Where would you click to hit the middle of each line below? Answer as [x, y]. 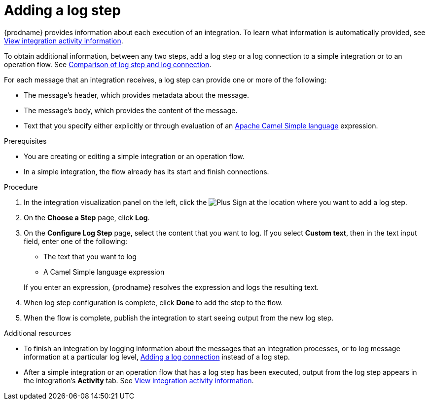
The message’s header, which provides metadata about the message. [136, 95]
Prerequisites [25, 141]
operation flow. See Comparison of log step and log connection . [108, 64]
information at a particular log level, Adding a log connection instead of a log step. [157, 357]
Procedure [21, 187]
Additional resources [37, 333]
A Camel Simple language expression [104, 272]
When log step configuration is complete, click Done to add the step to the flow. [153, 302]
